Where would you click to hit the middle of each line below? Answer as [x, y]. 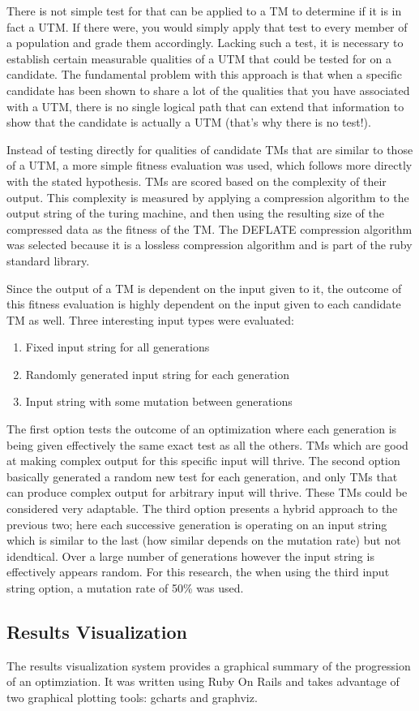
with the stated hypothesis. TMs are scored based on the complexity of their [197, 181]
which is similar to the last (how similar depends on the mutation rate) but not [204, 540]
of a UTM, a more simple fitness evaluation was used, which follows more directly [209, 165]
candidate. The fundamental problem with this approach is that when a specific [204, 74]
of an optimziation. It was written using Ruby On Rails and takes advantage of [203, 681]
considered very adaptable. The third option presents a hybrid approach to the [202, 508]
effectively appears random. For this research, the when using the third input [198, 572]
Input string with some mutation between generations [159, 401]
